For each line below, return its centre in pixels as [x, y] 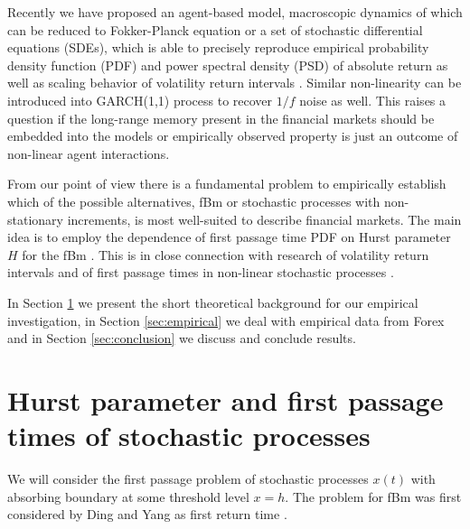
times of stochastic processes [189, 436]
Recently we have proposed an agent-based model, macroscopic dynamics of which [235, 12]
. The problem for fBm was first [373, 496]
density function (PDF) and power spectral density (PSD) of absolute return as [228, 65]
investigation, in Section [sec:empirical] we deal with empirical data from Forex [226, 320]
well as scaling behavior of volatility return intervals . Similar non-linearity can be [235, 83]
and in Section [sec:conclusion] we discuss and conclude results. [182, 338]
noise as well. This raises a [373, 100]
